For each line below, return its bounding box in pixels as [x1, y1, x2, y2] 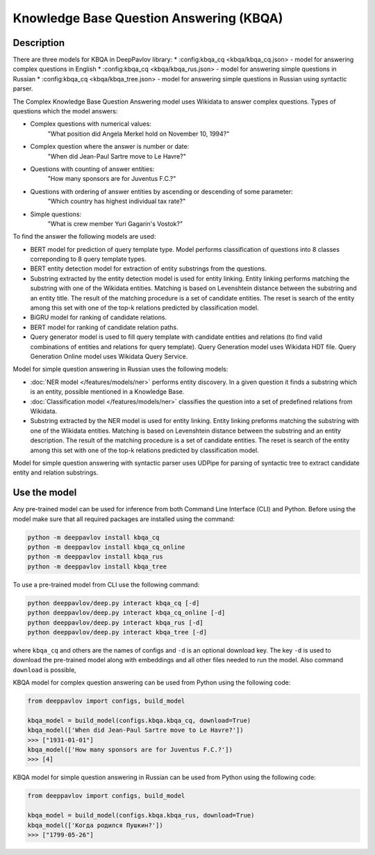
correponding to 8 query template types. [30, 255, 147, 264]
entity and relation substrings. [12, 468, 99, 477]
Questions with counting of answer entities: [30, 164, 155, 173]
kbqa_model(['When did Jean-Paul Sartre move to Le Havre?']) [27, 726, 244, 734]
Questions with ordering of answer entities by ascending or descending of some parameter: [30, 187, 293, 195]
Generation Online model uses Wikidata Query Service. [30, 352, 188, 360]
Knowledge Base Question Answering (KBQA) [12, 10, 283, 26]
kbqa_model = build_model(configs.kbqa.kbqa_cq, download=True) [27, 717, 251, 724]
